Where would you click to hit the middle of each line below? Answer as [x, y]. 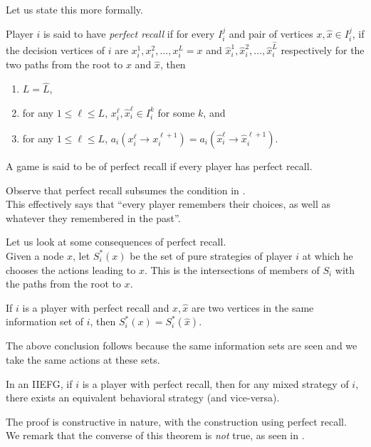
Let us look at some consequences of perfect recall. [116, 242]
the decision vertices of [56, 50]
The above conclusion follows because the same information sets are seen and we [182, 346]
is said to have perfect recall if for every [129, 33]
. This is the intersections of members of [232, 269]
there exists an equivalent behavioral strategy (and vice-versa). [143, 398]
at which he [328, 255]
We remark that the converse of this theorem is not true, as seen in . [155, 435]
